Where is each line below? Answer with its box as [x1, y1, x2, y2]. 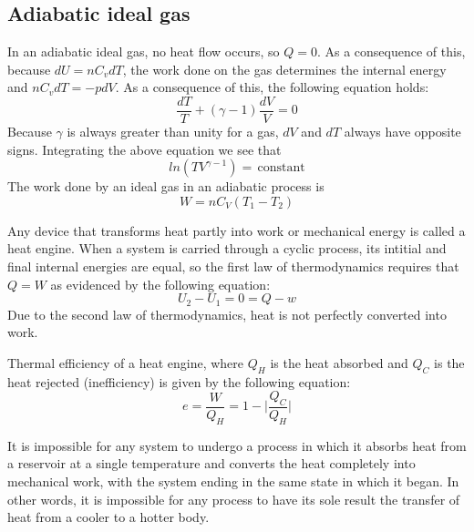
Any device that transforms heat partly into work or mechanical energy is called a [7, 220, 466, 240]
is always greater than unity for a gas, [67, 122, 279, 141]
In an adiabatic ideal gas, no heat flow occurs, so [7, 42, 280, 61]
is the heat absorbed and [270, 353, 408, 372]
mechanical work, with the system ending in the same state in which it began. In [7, 472, 459, 491]
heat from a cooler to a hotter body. [7, 507, 210, 527]
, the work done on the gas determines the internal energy [122, 59, 447, 78]
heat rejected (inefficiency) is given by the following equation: [7, 372, 351, 391]
